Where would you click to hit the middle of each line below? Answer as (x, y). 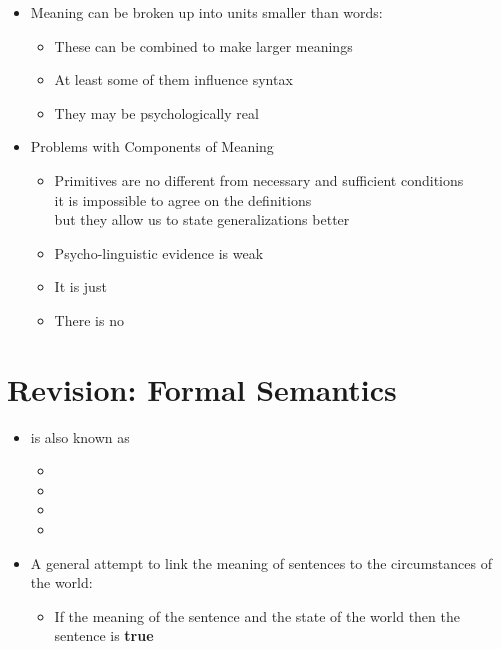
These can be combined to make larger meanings (203, 45)
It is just (80, 286)
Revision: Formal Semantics (202, 388)
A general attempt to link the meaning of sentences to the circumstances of (261, 562)
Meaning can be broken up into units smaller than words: (206, 12)
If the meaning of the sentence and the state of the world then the (257, 615)
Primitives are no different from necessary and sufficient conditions (259, 179)
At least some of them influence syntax (173, 79)
